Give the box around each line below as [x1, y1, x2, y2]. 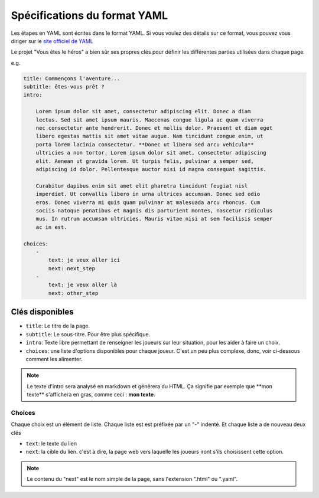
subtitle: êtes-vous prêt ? [23, 83, 105, 90]
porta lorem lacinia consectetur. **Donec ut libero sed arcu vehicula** [35, 141, 254, 148]
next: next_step [48, 265, 96, 271]
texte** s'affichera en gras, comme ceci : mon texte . [27, 391, 156, 398]
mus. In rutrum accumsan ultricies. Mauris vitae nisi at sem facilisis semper [35, 215, 273, 222]
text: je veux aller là [48, 281, 118, 289]
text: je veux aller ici [48, 257, 121, 264]
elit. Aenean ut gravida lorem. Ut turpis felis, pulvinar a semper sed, [35, 158, 254, 165]
